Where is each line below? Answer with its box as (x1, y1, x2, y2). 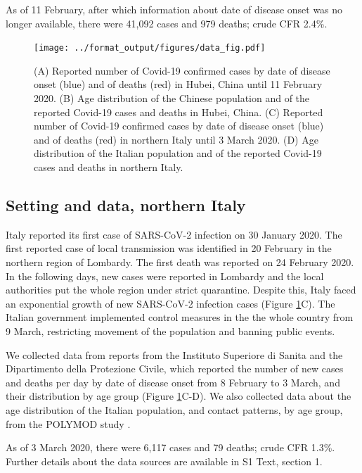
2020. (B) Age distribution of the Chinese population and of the (34, 91, 310, 106)
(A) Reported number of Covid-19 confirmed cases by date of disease (34, 63, 330, 77)
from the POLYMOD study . (6, 416, 131, 431)
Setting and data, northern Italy (6, 194, 246, 215)
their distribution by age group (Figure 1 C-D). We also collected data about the (6, 389, 351, 403)
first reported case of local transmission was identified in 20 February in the (6, 241, 332, 256)
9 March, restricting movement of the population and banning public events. (6, 323, 335, 338)
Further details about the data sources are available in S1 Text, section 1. (6, 453, 323, 468)
